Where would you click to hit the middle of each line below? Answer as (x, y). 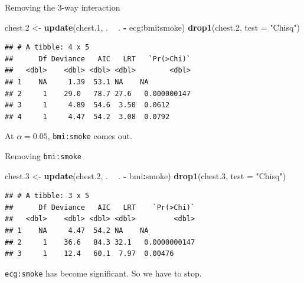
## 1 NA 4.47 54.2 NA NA (77, 231)
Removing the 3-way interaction (63, 7)
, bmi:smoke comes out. (90, 136)
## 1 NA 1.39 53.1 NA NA (77, 82)
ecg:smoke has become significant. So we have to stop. (103, 273)
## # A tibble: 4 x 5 (47, 47)
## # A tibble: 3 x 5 (47, 196)
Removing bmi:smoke (43, 156)
